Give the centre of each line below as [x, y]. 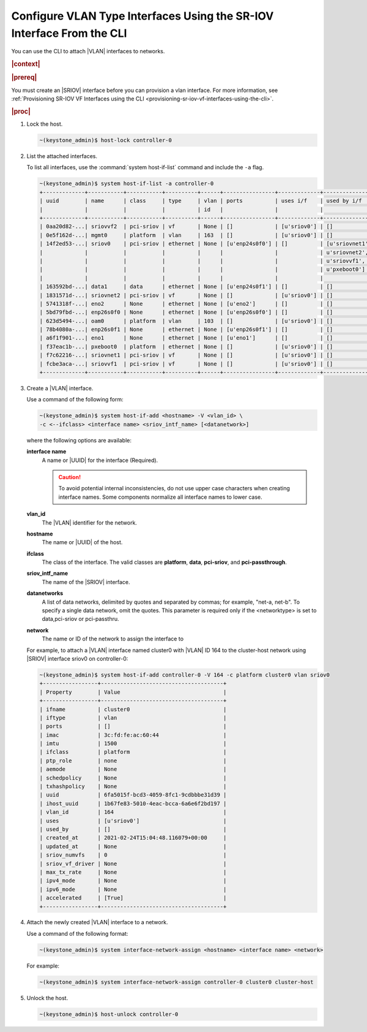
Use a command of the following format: [77, 933]
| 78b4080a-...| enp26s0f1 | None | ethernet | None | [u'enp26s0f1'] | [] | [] [186, 330]
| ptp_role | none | [133, 761]
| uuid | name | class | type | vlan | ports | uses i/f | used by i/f [201, 201]
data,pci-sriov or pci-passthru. [80, 619]
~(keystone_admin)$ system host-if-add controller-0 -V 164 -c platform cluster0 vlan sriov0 [185, 675]
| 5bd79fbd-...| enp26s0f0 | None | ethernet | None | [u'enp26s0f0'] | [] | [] [186, 312]
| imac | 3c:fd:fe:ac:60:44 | [133, 735]
